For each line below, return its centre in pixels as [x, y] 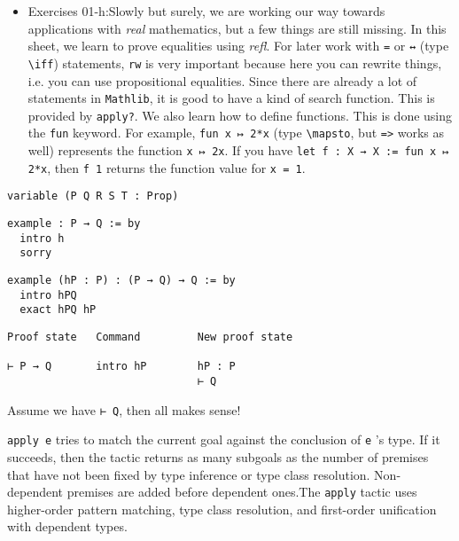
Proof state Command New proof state [150, 337]
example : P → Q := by [74, 224]
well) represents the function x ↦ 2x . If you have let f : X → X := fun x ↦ [238, 150]
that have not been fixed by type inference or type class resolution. [189, 474]
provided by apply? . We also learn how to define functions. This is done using [240, 115]
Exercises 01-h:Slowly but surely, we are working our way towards [206, 11]
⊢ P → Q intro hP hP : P [121, 367]
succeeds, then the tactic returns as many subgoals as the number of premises [218, 456]
